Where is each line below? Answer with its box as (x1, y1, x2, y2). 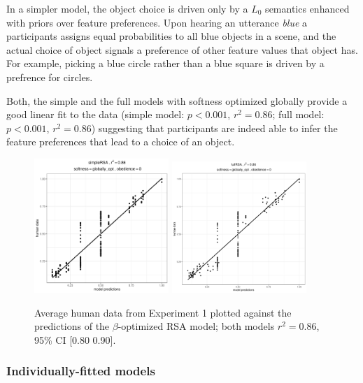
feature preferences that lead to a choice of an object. (6, 134, 235, 149)
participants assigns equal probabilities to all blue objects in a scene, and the (6, 29, 336, 43)
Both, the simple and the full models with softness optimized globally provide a (6, 93, 348, 108)
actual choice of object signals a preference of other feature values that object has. (6, 42, 358, 57)
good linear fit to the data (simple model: (6, 107, 185, 122)
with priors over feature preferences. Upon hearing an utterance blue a (6, 15, 308, 29)
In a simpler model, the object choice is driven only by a (6, 1, 248, 15)
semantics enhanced (265, 1, 350, 15)
